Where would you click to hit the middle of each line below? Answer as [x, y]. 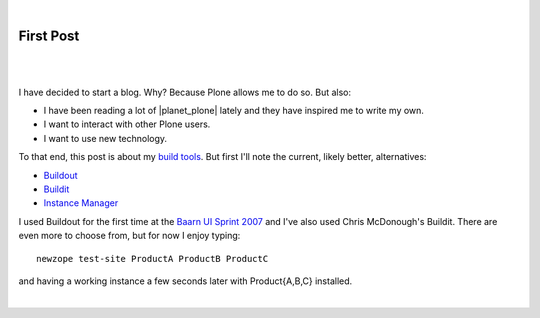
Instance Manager [81, 203]
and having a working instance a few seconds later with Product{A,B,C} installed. [185, 281]
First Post [49, 35]
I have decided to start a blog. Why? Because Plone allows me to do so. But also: [185, 92]
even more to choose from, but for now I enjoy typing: [129, 236]
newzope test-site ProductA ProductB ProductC [152, 258]
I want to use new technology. [105, 138]
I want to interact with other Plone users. [127, 124]
